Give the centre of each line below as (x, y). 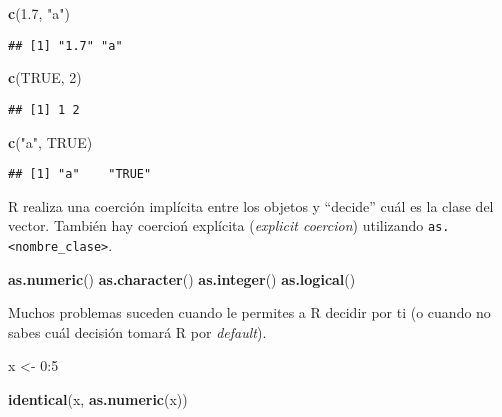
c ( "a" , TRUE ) (50, 141)
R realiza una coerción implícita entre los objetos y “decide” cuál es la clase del (251, 205)
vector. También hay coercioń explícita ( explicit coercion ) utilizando (216, 225)
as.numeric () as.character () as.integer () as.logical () (182, 278)
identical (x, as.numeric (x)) (98, 399)
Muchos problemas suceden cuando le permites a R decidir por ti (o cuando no (249, 312)
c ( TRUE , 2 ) (45, 77)
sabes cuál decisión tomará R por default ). (137, 331)
